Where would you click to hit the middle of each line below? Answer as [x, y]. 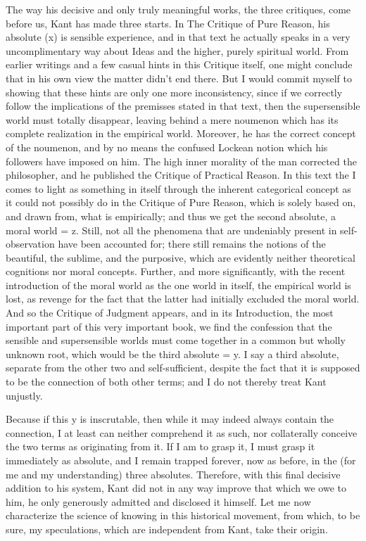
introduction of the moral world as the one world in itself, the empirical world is [178, 285]
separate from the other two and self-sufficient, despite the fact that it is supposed [183, 368]
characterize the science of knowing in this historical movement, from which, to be [183, 515]
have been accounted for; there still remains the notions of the [192, 244]
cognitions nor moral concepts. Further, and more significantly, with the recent [176, 271]
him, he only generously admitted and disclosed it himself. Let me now [158, 501]
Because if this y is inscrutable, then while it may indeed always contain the [170, 419]
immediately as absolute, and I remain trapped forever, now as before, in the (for [181, 460]
